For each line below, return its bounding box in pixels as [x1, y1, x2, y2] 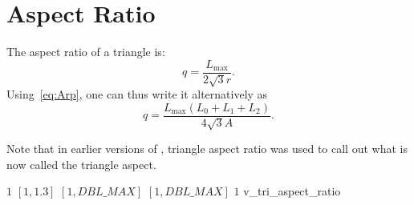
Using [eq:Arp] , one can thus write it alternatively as [6, 86, 268, 102]
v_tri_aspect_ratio [243, 183, 341, 199]
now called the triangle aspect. [6, 155, 156, 172]
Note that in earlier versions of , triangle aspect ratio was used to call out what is [6, 140, 408, 157]
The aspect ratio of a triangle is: [6, 43, 165, 60]
